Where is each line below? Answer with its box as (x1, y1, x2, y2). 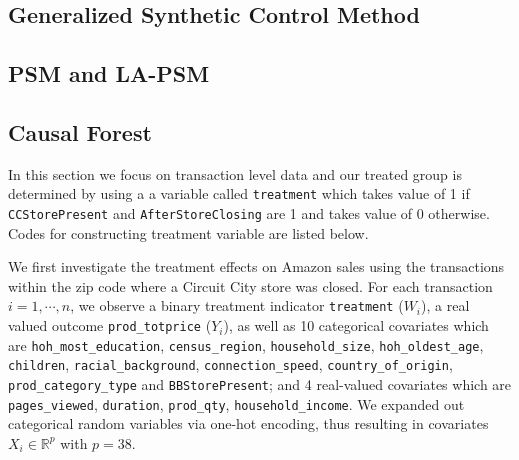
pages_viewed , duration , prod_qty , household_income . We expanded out (8, 393, 465, 414)
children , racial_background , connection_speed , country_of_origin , (8, 354, 453, 375)
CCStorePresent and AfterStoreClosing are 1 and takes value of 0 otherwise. (8, 203, 490, 224)
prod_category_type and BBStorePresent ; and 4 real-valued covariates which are (8, 374, 512, 395)
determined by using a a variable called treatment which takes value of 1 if (8, 183, 470, 204)
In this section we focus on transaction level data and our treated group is (8, 163, 462, 184)
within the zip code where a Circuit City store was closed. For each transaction (8, 275, 493, 296)
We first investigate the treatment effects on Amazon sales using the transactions (8, 256, 505, 277)
